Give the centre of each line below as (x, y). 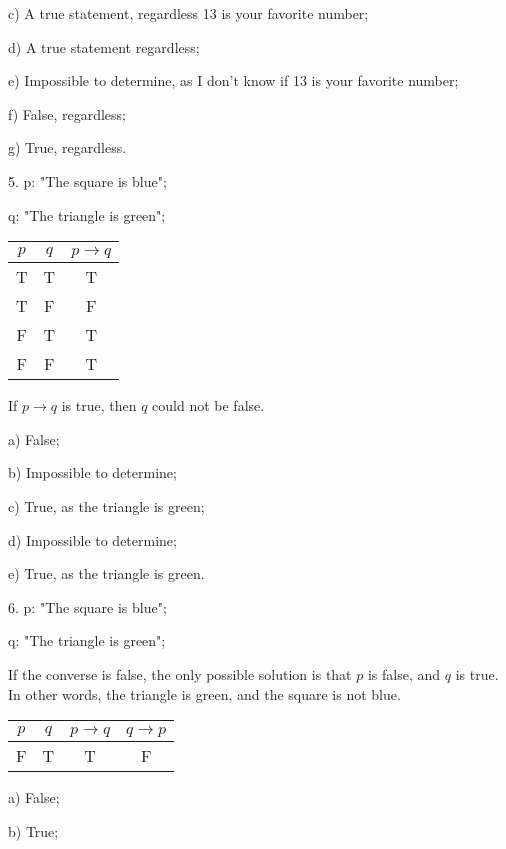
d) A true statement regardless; (104, 46)
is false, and (404, 673)
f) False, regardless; (67, 113)
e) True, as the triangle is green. (106, 573)
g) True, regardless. (67, 147)
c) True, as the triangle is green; (106, 505)
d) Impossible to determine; (92, 539)
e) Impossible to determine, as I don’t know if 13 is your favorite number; (233, 80)
